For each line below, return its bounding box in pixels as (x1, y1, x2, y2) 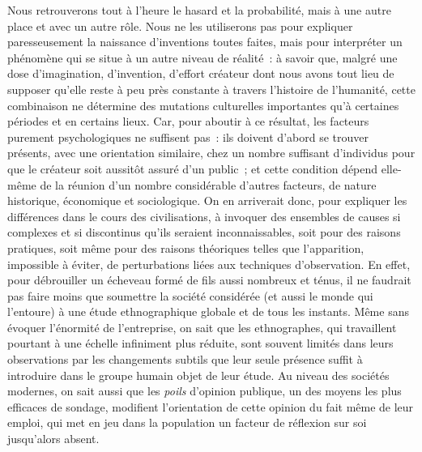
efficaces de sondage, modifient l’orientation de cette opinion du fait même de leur (7, 398, 414, 415)
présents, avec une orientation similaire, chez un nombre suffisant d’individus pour (7, 144, 416, 161)
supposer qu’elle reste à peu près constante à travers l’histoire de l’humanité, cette (7, 80, 416, 97)
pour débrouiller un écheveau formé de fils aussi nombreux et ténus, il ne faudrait (7, 271, 411, 288)
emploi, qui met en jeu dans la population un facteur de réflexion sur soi (7, 414, 367, 431)
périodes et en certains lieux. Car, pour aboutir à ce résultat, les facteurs (7, 113, 369, 130)
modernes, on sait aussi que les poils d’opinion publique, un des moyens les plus (7, 382, 402, 399)
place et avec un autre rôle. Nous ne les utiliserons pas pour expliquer (7, 17, 353, 34)
